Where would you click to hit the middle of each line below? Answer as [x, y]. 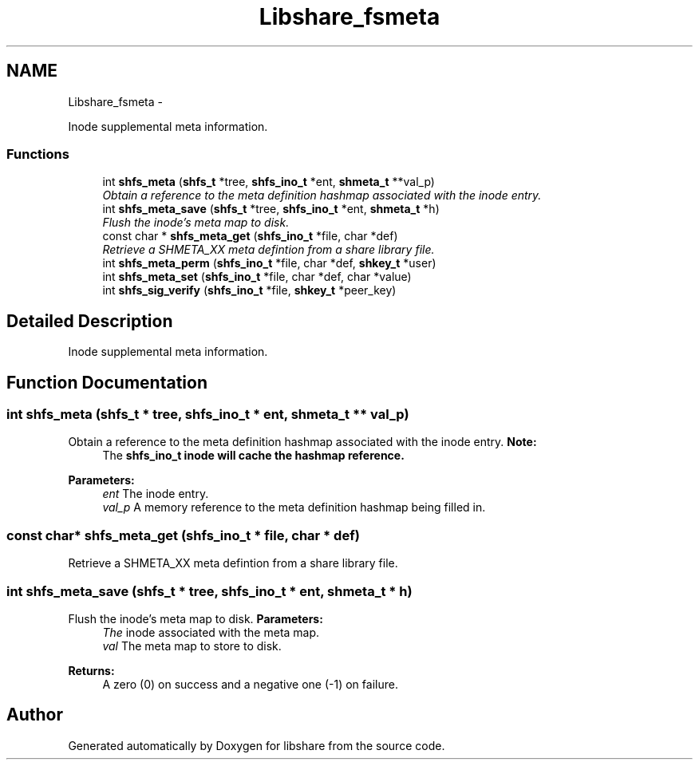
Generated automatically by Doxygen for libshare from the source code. [257, 745]
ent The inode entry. [156, 494]
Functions [38, 154]
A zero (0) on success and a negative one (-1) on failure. [250, 684]
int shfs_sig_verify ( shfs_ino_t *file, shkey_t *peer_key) [249, 290]
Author [35, 715]
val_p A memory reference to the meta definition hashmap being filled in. [294, 507]
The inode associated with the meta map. [211, 632]
